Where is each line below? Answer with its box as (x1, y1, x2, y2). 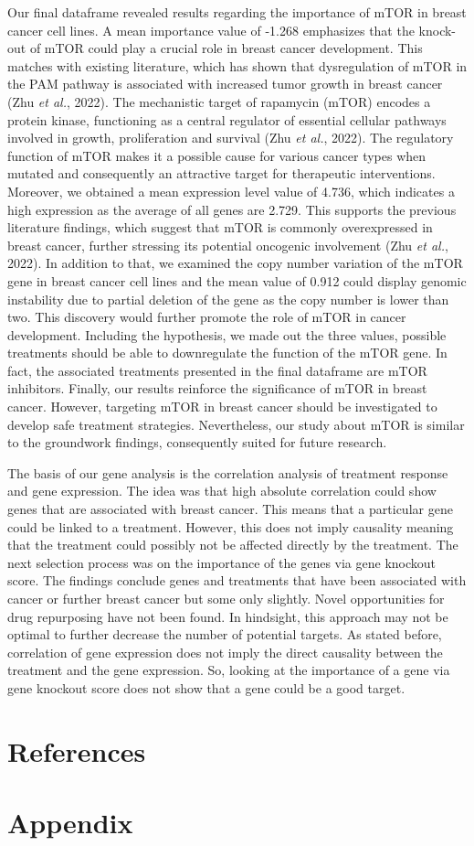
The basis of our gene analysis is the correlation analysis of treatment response (7, 463, 448, 482)
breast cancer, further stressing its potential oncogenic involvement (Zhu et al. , (7, 235, 448, 254)
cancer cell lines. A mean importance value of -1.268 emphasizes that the (7, 20, 415, 39)
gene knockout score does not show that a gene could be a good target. (7, 678, 406, 697)
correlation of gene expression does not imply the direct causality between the (7, 642, 443, 661)
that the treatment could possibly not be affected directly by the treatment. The (7, 535, 458, 554)
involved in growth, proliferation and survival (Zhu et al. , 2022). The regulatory (7, 128, 454, 147)
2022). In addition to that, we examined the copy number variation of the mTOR (7, 253, 463, 273)
